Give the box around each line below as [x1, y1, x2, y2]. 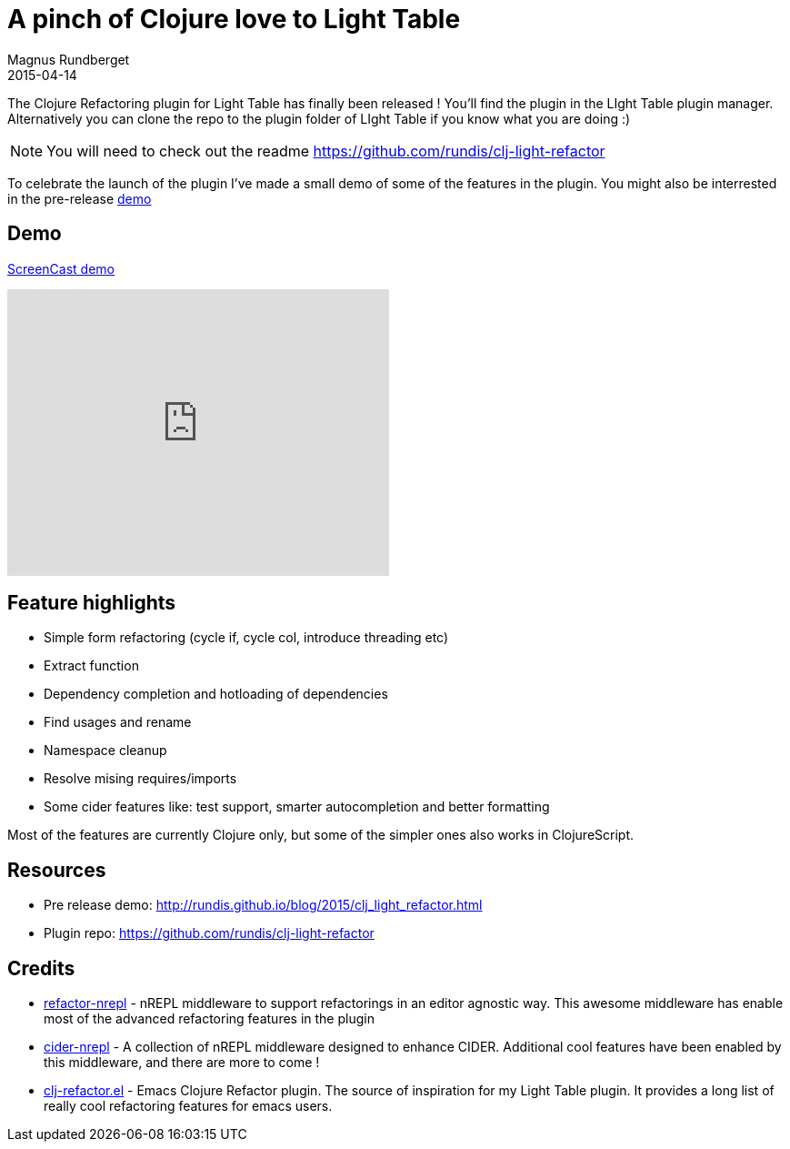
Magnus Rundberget [7, 51, 130, 67]
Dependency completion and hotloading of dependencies [44, 686, 388, 702]
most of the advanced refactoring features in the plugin [44, 1011, 375, 1027]
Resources [7, 858, 106, 882]
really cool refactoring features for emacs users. [44, 1098, 333, 1114]
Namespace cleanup [44, 742, 167, 759]
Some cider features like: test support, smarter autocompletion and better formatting [44, 799, 550, 815]
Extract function [44, 658, 139, 674]
